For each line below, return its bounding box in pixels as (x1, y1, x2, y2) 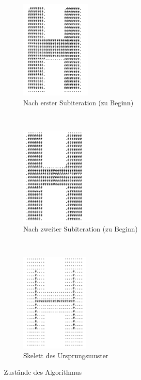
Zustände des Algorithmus (4, 366, 82, 377)
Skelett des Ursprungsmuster (23, 350, 109, 361)
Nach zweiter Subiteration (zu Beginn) (23, 224, 138, 234)
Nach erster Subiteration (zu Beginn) (23, 97, 134, 107)
